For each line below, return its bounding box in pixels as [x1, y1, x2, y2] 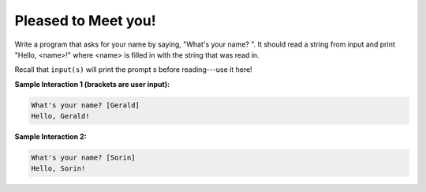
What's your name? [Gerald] [31, 100, 140, 110]
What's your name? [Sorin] [31, 153, 136, 162]
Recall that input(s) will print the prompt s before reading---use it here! [14, 65, 252, 74]
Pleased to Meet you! [14, 12, 157, 29]
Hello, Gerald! [31, 111, 90, 121]
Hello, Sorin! [31, 164, 86, 173]
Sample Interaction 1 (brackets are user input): [14, 79, 170, 88]
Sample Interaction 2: [14, 132, 87, 141]
